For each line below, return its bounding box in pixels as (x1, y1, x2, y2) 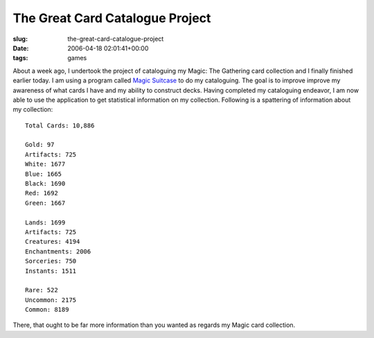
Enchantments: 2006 (25, 247, 91, 256)
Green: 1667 (25, 199, 66, 207)
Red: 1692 (25, 189, 58, 197)
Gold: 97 (25, 141, 55, 149)
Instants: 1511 (25, 267, 77, 275)
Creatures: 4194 (25, 238, 80, 246)
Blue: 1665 (25, 170, 62, 178)
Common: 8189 (25, 305, 69, 314)
